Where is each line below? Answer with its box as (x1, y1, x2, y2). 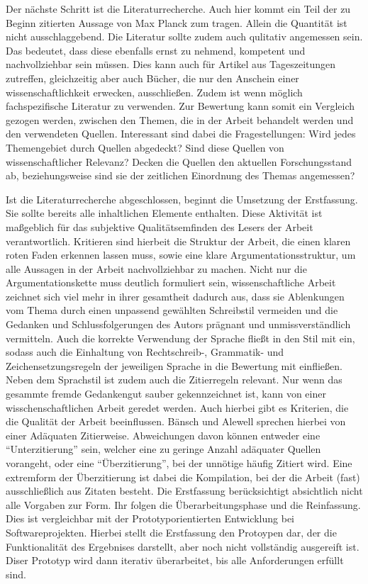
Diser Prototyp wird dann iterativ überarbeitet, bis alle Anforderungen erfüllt (6, 553, 344, 568)
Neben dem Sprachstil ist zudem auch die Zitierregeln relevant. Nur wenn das (6, 372, 342, 387)
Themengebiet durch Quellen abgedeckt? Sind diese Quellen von (6, 140, 284, 155)
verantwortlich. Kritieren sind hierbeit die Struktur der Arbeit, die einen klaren (6, 233, 351, 248)
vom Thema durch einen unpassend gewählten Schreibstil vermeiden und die (6, 303, 338, 318)
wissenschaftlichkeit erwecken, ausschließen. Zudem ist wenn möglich (6, 84, 303, 99)
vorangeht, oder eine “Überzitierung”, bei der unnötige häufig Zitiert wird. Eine (6, 456, 352, 470)
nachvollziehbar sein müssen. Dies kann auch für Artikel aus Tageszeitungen (6, 57, 336, 72)
